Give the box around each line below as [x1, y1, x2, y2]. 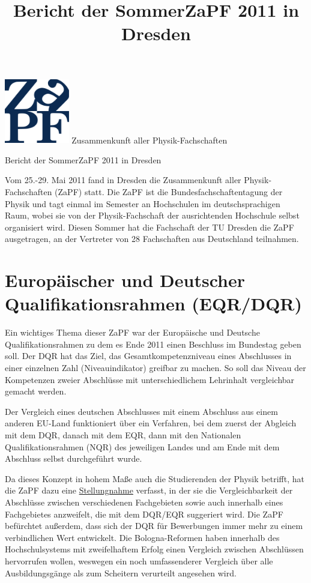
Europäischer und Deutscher [5, 268, 245, 292]
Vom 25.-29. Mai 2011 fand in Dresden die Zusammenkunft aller [5, 174, 241, 186]
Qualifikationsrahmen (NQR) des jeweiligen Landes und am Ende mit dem [5, 440, 280, 453]
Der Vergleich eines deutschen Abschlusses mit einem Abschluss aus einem [5, 405, 278, 417]
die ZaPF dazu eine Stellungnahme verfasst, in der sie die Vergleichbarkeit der [5, 484, 293, 497]
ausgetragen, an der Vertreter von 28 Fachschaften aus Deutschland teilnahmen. [5, 232, 299, 245]
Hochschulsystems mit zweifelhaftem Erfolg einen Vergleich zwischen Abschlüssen [5, 543, 304, 555]
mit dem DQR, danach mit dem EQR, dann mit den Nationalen [5, 429, 241, 441]
